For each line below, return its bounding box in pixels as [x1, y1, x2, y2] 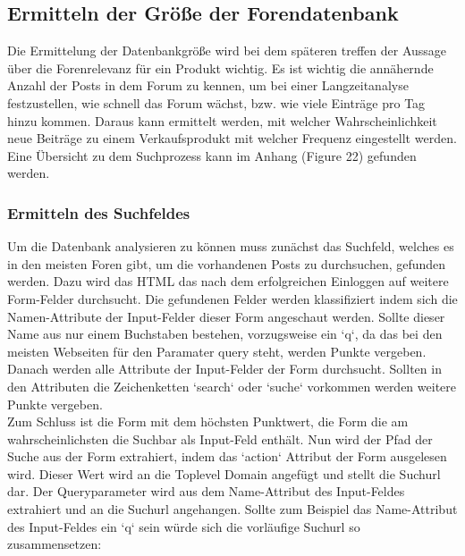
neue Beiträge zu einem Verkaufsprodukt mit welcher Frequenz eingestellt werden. [7, 129, 457, 147]
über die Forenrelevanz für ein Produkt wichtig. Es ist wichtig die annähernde [7, 58, 434, 77]
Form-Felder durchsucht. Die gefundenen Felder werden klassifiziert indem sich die [7, 289, 458, 307]
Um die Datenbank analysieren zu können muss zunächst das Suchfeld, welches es [7, 237, 454, 256]
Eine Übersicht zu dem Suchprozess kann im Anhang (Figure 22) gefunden [7, 146, 417, 164]
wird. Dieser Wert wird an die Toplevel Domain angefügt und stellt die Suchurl [7, 464, 441, 483]
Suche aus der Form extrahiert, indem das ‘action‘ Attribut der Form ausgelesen [7, 447, 447, 466]
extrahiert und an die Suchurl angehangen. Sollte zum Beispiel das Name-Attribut [7, 500, 458, 518]
